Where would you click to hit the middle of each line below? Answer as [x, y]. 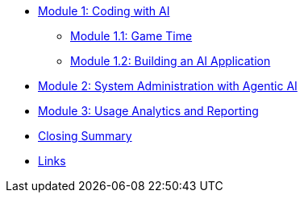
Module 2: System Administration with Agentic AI [168, 86]
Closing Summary [85, 136]
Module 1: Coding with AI [104, 11]
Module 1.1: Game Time [131, 36]
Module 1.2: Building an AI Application [171, 61]
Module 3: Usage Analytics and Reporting [148, 111]
